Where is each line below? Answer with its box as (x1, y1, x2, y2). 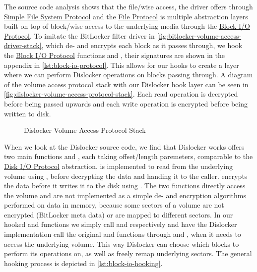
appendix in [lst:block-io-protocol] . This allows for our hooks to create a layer (4, 59, 239, 70)
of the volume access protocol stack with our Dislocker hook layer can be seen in (4, 79, 249, 89)
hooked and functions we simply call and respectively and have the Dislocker (4, 219, 237, 229)
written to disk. (4, 108, 51, 118)
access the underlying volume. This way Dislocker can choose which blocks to (4, 238, 239, 249)
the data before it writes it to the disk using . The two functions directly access (4, 180, 246, 191)
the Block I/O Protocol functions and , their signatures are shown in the (4, 50, 225, 60)
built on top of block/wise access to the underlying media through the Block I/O (4, 21, 250, 31)
